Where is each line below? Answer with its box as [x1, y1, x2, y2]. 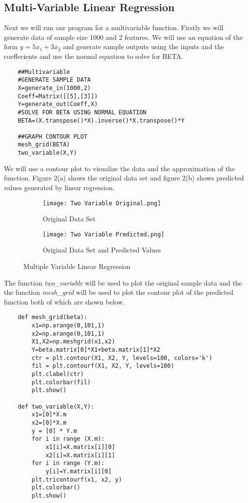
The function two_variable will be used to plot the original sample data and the [4, 277, 242, 287]
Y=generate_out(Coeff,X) [17, 101, 98, 108]
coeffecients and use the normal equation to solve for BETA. [4, 51, 183, 61]
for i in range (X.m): [32, 435, 105, 443]
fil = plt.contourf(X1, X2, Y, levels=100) [32, 362, 174, 370]
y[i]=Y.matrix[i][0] [45, 467, 112, 475]
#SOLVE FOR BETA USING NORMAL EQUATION [17, 108, 147, 116]
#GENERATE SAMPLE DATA [17, 76, 91, 84]
